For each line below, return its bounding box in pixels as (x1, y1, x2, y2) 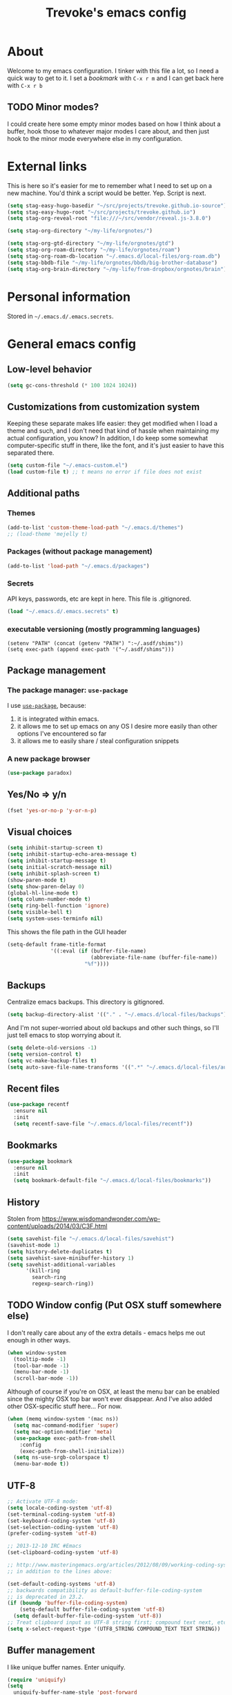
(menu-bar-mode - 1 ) (13, 1369, 70, 1376)
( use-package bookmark (7, 1158, 72, 1165)
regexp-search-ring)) (32, 1280, 95, 1287)
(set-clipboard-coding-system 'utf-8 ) (7, 1549, 119, 1556)
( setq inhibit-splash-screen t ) (7, 870, 100, 877)
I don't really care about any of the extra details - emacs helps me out (7, 1329, 206, 1337)
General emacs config (7, 336, 137, 352)
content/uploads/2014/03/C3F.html (7, 1222, 108, 1230)
